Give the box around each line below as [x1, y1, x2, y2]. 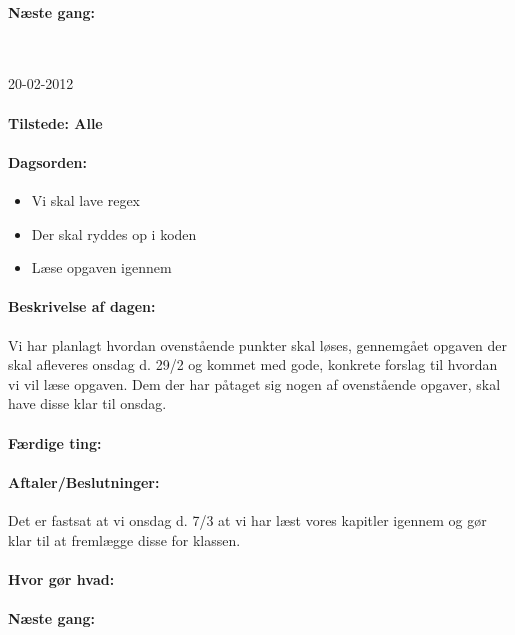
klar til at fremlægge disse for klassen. [8, 529, 241, 550]
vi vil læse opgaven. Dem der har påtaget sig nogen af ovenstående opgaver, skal [8, 373, 501, 394]
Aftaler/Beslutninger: [8, 471, 160, 492]
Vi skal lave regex [31, 189, 141, 210]
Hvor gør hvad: [8, 568, 115, 589]
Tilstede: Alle [8, 112, 103, 133]
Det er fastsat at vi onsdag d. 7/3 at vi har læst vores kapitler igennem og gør [8, 509, 487, 530]
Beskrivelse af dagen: [8, 296, 156, 317]
